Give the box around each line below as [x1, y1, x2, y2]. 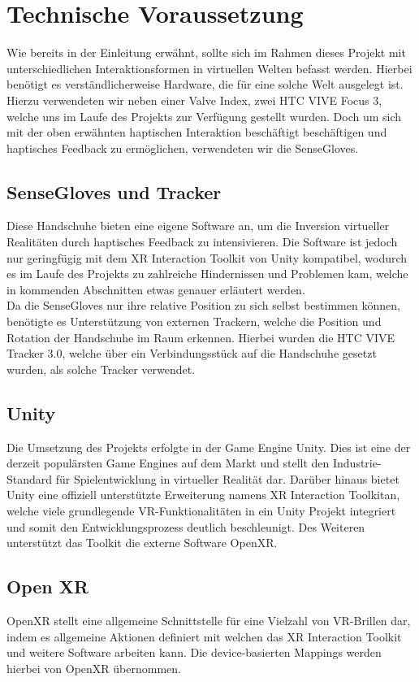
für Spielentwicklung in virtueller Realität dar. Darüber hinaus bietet [55, 470, 400, 487]
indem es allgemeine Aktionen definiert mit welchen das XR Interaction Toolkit [6, 628, 402, 645]
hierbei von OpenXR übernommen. [6, 659, 181, 676]
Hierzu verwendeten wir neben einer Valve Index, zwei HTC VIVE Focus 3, [6, 91, 382, 108]
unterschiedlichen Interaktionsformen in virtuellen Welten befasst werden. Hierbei [6, 59, 413, 76]
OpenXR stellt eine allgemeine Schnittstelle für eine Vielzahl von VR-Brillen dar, [6, 611, 411, 628]
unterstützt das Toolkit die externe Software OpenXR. [6, 534, 278, 551]
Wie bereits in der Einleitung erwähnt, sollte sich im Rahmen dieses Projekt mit [6, 44, 406, 61]
